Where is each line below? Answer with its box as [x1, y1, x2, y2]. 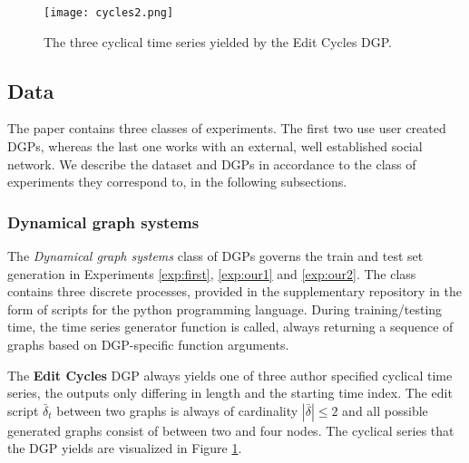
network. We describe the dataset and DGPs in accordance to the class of [7, 154, 416, 173]
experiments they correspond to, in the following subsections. [7, 172, 347, 191]
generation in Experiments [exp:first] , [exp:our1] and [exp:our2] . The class [7, 264, 416, 283]
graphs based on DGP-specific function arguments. [7, 335, 289, 354]
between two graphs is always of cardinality [56, 400, 298, 420]
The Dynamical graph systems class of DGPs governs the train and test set [7, 246, 424, 265]
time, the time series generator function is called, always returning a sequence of [7, 317, 454, 336]
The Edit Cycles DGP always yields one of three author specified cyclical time [7, 365, 453, 384]
